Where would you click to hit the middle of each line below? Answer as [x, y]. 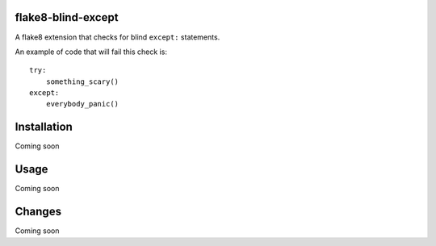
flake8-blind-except [67, 17]
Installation [44, 127]
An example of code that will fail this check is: [91, 52]
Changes [38, 212]
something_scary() [82, 81]
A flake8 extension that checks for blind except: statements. [117, 37]
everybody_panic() [82, 104]
